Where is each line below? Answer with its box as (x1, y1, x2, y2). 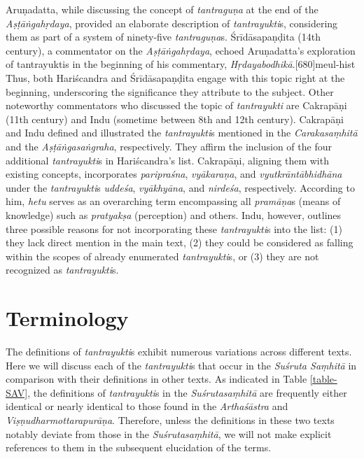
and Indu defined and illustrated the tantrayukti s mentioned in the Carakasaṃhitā (6, 125, 358, 140)
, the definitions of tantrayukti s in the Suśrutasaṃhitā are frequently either (27, 385, 347, 400)
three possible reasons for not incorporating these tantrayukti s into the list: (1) (6, 221, 342, 236)
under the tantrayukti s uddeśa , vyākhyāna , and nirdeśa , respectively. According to (6, 180, 355, 195)
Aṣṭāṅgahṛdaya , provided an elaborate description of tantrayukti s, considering (6, 15, 338, 30)
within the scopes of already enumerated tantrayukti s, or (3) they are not (6, 248, 319, 263)
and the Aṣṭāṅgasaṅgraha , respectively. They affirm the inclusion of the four (6, 139, 332, 153)
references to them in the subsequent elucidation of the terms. (6, 440, 272, 455)
